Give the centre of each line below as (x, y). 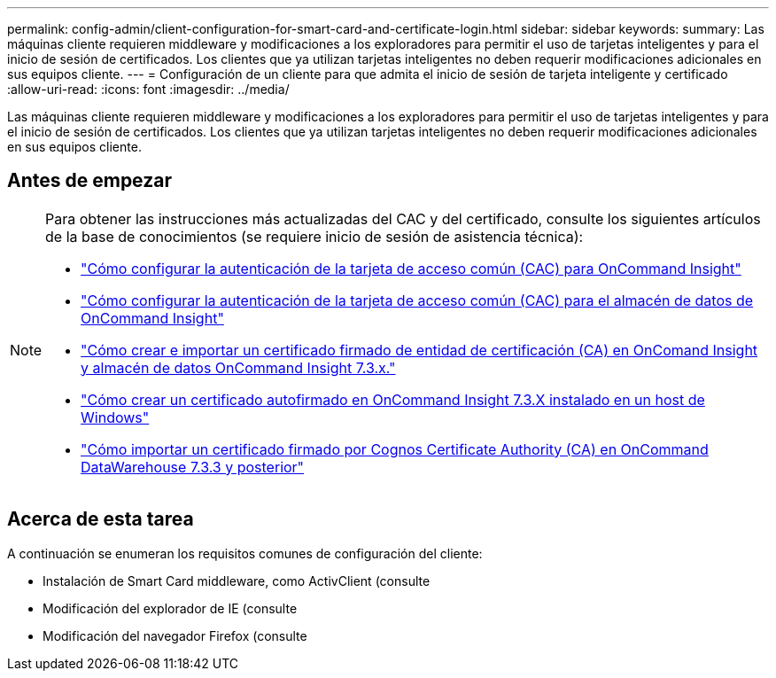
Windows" (115, 417)
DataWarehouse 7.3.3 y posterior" (193, 467)
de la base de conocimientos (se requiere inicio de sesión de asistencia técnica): (314, 236)
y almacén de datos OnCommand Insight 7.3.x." (238, 367)
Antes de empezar (89, 181)
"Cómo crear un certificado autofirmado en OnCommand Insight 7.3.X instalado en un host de (393, 399)
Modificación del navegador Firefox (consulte (175, 635)
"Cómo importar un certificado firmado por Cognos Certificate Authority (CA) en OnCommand (395, 449)
